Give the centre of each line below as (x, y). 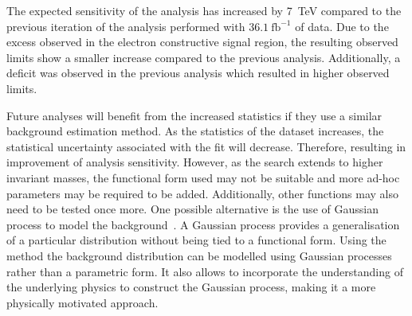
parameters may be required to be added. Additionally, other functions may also (203, 193)
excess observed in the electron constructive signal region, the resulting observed (202, 42)
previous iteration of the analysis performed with (126, 26)
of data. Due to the (342, 26)
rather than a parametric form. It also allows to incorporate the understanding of (205, 271)
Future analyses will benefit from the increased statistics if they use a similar (194, 115)
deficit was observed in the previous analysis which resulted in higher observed (198, 73)
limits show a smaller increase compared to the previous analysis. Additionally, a (204, 57)
